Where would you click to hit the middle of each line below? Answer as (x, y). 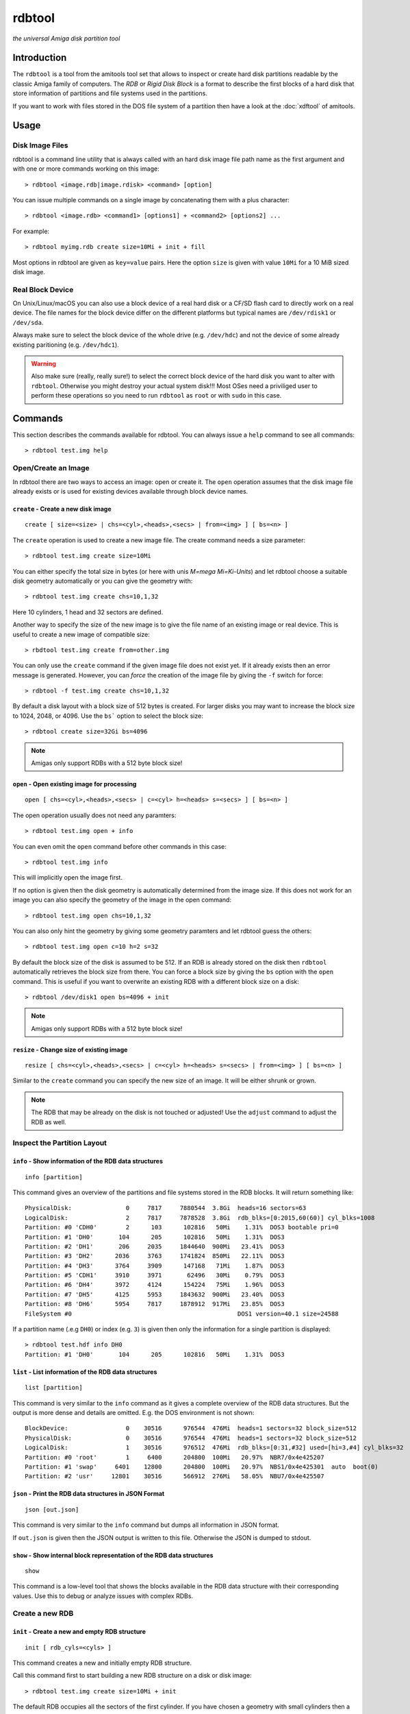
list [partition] (54, 1388)
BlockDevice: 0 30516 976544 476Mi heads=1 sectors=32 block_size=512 (191, 1428)
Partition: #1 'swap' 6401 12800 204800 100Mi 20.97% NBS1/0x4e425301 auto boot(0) (202, 1466)
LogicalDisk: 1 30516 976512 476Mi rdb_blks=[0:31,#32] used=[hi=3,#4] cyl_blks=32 (214, 1448)
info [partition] (54, 1177)
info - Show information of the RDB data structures (88, 1161)
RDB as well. (49, 1122)
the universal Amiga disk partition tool (66, 38)
